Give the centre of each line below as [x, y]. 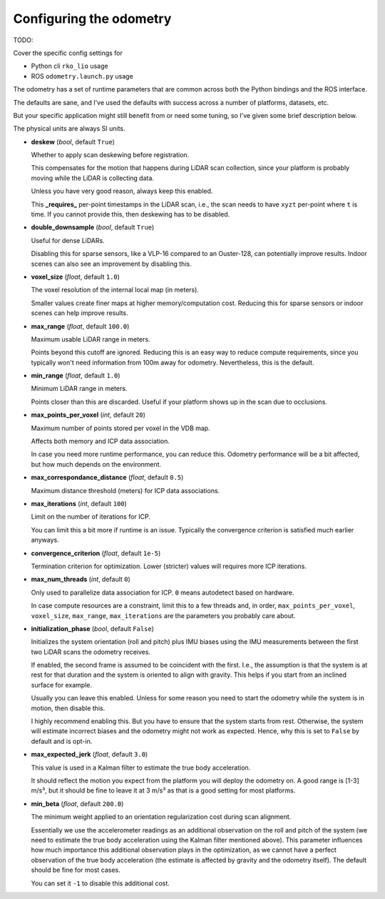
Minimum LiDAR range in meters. [79, 389]
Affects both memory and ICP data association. [101, 441]
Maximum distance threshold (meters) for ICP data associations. [125, 490]
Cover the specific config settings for [68, 53]
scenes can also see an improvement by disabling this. [111, 264]
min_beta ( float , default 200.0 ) [77, 803]
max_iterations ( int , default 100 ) [79, 503]
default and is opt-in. [62, 741]
